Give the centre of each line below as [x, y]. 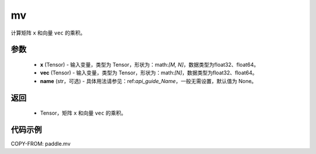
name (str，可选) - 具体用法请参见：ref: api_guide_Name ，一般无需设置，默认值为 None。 [148, 81]
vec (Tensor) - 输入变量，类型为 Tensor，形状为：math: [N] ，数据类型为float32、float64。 [149, 73]
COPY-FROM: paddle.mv [41, 144]
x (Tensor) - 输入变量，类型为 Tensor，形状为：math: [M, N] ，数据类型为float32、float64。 [150, 64]
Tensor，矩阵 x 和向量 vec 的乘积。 [83, 113]
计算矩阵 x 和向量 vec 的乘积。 [48, 33]
